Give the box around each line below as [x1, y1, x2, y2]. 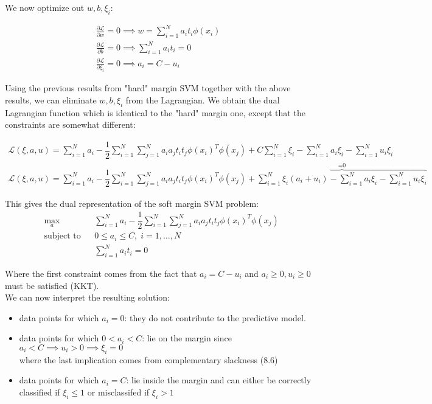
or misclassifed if [87, 385, 150, 398]
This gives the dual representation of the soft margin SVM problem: [5, 197, 259, 209]
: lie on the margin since [142, 332, 232, 344]
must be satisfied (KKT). [5, 279, 99, 291]
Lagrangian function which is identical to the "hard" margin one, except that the [5, 106, 305, 119]
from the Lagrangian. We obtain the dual [125, 93, 280, 106]
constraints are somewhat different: [5, 118, 136, 131]
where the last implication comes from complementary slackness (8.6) [19, 353, 278, 366]
